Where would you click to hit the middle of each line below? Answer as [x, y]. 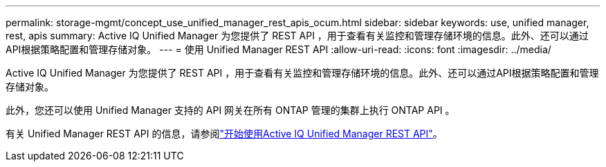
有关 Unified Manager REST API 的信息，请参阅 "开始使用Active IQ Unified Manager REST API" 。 [224, 134]
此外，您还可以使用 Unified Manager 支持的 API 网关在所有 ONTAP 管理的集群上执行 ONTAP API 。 [230, 110]
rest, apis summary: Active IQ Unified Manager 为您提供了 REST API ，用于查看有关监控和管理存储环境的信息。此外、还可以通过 [297, 36]
